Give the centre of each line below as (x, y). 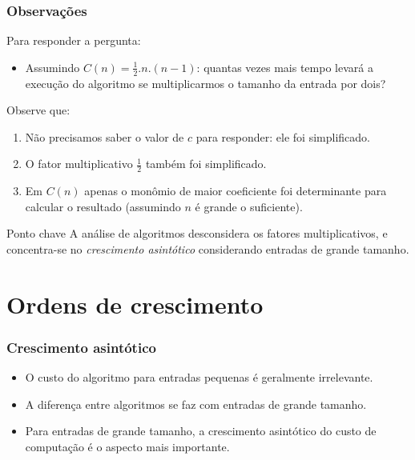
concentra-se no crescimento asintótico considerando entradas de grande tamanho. (208, 249)
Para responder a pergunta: (74, 40)
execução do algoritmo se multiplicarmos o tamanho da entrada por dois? (205, 83)
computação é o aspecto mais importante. (127, 446)
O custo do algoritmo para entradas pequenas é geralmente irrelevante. (199, 377)
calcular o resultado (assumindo (103, 206)
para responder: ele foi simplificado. (283, 136)
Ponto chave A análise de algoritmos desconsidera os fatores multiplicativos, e (197, 233)
